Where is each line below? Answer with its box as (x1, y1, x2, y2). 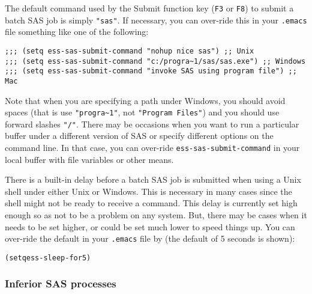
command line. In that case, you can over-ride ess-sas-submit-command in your (5, 141, 300, 154)
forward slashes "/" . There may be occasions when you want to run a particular (5, 117, 299, 130)
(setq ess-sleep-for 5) (5, 253, 91, 262)
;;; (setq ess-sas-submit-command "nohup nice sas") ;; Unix (5, 46, 254, 55)
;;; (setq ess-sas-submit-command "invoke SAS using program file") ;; (5, 67, 297, 76)
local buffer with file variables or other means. (5, 153, 174, 165)
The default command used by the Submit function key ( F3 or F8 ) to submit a (5, 2, 294, 14)
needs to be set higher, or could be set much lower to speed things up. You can (5, 220, 295, 233)
